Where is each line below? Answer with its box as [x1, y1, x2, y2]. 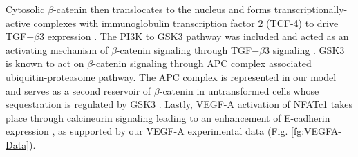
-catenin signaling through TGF [116, 42, 252, 57]
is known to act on [6, 56, 84, 71]
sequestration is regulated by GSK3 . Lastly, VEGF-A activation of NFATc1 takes [6, 97, 352, 111]
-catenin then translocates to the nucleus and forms [53, 2, 272, 16]
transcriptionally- [274, 2, 348, 16]
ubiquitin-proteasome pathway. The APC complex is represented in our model [6, 69, 337, 84]
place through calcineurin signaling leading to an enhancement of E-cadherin [6, 110, 330, 124]
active [6, 15, 30, 30]
